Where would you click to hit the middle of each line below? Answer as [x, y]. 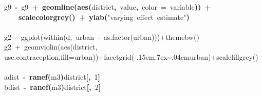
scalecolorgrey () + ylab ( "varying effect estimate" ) [104, 17]
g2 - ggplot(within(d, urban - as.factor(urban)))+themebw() [102, 37]
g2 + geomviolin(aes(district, [51, 47]
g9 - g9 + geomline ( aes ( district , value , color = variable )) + [108, 7]
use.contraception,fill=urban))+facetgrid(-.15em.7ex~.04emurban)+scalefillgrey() [131, 56]
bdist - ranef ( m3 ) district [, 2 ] [53, 87]
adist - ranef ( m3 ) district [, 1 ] [52, 77]
